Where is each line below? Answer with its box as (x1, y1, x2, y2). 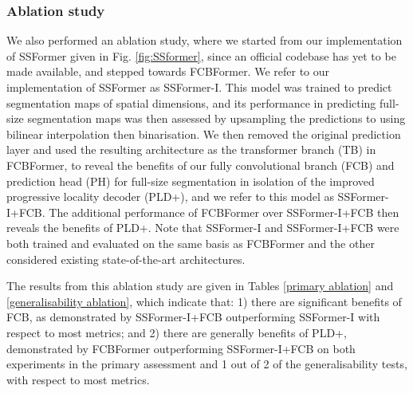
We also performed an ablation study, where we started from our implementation (6, 32, 403, 49)
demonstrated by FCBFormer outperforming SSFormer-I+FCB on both (6, 340, 356, 356)
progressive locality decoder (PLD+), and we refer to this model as (6, 188, 334, 205)
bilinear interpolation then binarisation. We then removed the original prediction (6, 125, 401, 142)
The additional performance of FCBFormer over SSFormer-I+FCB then (49, 203, 399, 220)
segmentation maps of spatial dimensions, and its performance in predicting (6, 94, 376, 111)
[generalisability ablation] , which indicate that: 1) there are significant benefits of (6, 293, 402, 309)
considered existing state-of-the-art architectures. (6, 250, 246, 267)
